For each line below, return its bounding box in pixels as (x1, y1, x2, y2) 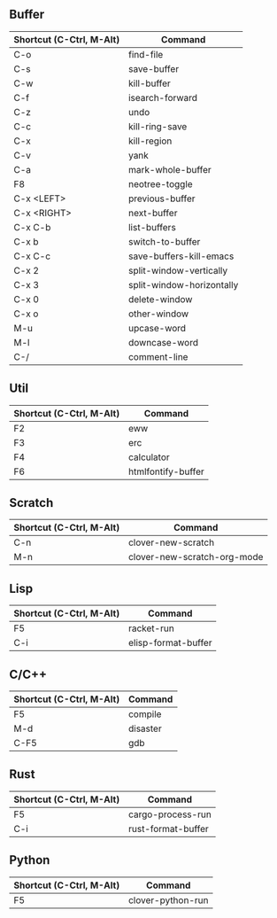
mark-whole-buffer (127, 163, 212, 175)
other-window (127, 307, 189, 320)
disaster (127, 722, 162, 735)
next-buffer (127, 206, 178, 219)
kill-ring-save (127, 120, 188, 132)
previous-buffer (127, 192, 196, 205)
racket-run (127, 622, 174, 634)
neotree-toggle (127, 177, 193, 190)
